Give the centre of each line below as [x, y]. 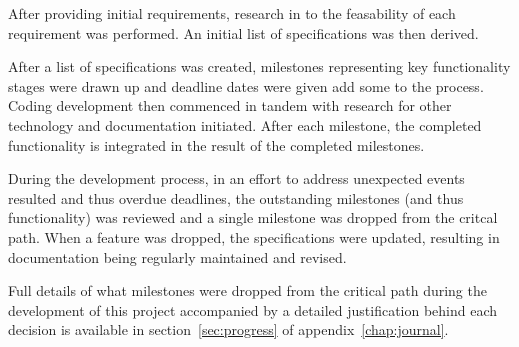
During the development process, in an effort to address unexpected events [236, 178]
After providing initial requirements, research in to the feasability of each [232, 13]
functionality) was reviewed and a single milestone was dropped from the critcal [253, 217]
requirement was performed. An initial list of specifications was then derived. [243, 32]
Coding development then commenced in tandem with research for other [230, 105]
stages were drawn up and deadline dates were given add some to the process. [246, 85]
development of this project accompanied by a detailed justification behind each [253, 309]
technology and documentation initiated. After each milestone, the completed [245, 124]
